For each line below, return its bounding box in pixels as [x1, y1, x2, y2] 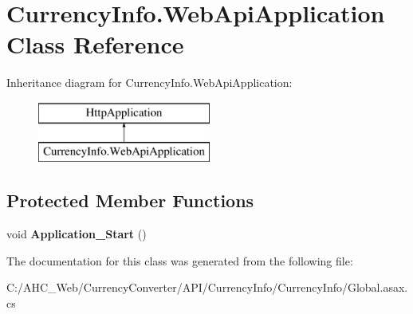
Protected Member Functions [6, 188, 254, 213]
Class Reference [6, 28, 184, 61]
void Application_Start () [6, 226, 147, 242]
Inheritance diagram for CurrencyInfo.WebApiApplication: [6, 74, 293, 91]
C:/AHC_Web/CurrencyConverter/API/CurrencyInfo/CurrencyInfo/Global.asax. [6, 279, 408, 296]
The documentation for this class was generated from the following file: [6, 252, 353, 269]
